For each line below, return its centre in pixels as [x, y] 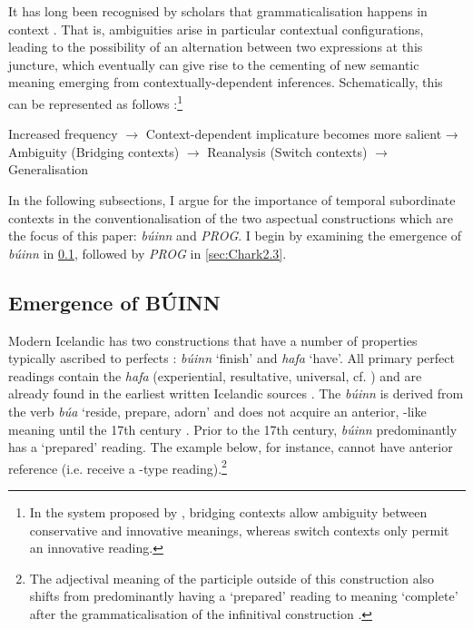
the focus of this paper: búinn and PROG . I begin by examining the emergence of [235, 236]
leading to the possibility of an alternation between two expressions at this [216, 47]
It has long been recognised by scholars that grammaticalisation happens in [218, 11]
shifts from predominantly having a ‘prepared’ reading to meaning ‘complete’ [244, 596]
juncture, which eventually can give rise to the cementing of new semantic [214, 64]
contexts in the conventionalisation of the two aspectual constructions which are [231, 217]
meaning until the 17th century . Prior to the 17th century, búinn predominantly [233, 429]
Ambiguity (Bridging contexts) [94, 151]
